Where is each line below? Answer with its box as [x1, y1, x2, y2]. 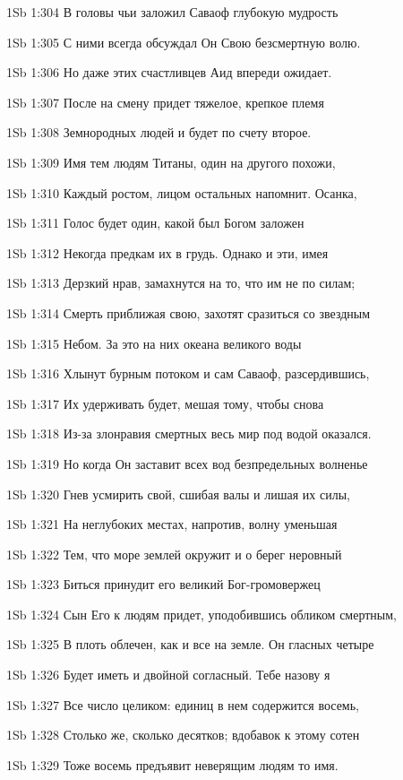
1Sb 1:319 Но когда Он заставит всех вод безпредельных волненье [6, 454, 368, 472]
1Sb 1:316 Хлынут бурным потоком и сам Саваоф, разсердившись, [6, 364, 370, 383]
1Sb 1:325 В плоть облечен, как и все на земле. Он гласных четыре [6, 635, 374, 654]
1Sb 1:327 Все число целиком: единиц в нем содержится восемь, [6, 695, 359, 714]
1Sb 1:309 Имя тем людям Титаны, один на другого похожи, [6, 152, 336, 171]
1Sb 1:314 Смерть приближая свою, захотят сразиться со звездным [6, 303, 371, 322]
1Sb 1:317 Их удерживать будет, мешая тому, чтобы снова [6, 394, 324, 412]
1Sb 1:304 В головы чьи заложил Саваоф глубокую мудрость [6, 3, 339, 21]
